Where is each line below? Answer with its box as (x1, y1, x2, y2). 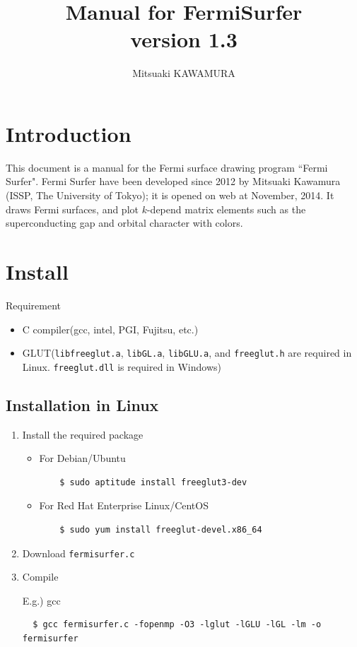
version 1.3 (130, 25, 238, 54)
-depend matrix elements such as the (146, 201, 306, 216)
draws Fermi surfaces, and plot (6, 201, 139, 216)
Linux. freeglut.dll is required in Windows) (22, 359, 221, 374)
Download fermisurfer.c (22, 545, 135, 560)
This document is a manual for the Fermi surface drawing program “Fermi (6, 160, 328, 174)
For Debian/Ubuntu (39, 451, 126, 465)
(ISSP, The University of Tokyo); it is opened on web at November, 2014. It (6, 188, 334, 203)
